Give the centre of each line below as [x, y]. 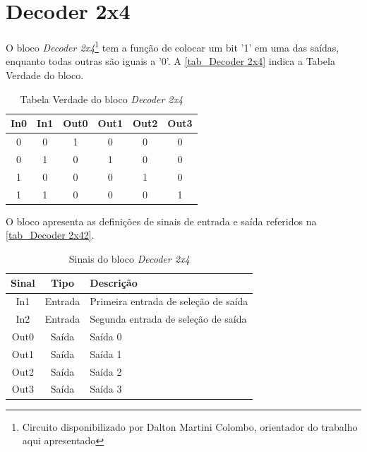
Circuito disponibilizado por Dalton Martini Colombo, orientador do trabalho [190, 426]
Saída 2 [106, 371]
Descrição [114, 283]
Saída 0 [106, 336]
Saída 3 [106, 389]
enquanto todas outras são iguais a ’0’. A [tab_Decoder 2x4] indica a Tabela [170, 61]
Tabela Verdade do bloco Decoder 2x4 [102, 99]
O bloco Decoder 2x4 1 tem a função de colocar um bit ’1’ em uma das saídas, [173, 46]
